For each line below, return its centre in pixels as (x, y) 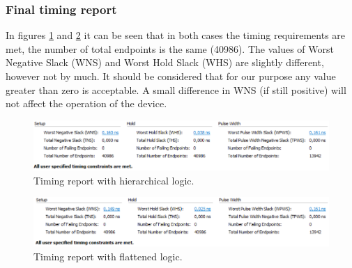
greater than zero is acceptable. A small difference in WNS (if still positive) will (176, 89)
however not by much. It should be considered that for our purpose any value (171, 76)
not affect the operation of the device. (86, 103)
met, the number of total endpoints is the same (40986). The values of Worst (170, 48)
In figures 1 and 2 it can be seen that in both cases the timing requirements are (176, 35)
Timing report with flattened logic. (108, 256)
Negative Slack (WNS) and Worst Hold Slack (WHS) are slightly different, (165, 62)
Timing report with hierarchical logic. (114, 180)
